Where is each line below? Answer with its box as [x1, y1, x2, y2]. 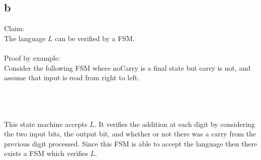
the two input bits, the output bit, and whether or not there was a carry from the [4, 128, 256, 139]
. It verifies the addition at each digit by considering [94, 118, 255, 129]
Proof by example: [4, 52, 60, 63]
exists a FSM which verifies [4, 148, 88, 158]
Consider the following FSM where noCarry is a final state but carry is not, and [4, 62, 250, 73]
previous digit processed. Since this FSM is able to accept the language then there [4, 138, 257, 148]
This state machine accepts [4, 118, 88, 129]
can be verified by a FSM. [55, 33, 135, 43]
